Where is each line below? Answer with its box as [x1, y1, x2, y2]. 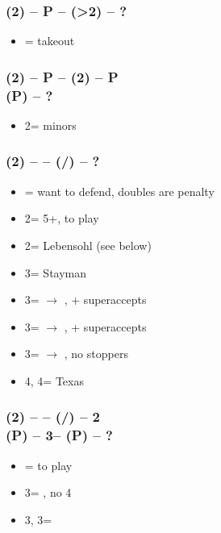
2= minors [24, 116, 77, 133]
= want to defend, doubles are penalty [24, 182, 215, 199]
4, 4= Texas [24, 372, 84, 389]
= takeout [24, 32, 75, 49]
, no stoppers [64, 345, 128, 362]
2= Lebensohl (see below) [24, 236, 152, 253]
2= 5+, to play [24, 210, 99, 227]
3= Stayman [24, 264, 87, 281]
